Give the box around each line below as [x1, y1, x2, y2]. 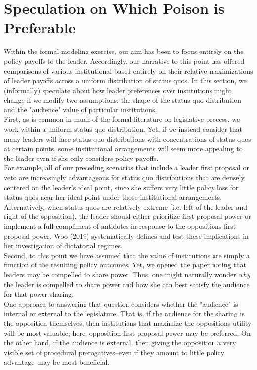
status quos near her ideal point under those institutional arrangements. [4, 192, 222, 202]
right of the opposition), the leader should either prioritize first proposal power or [4, 211, 251, 221]
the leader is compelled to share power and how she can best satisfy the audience [4, 279, 250, 289]
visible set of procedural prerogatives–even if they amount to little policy [4, 347, 225, 357]
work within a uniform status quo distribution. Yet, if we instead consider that [4, 124, 243, 134]
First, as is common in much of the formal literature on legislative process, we [4, 114, 240, 124]
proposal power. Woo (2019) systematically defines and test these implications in [4, 230, 249, 241]
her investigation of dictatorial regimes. [4, 240, 123, 251]
